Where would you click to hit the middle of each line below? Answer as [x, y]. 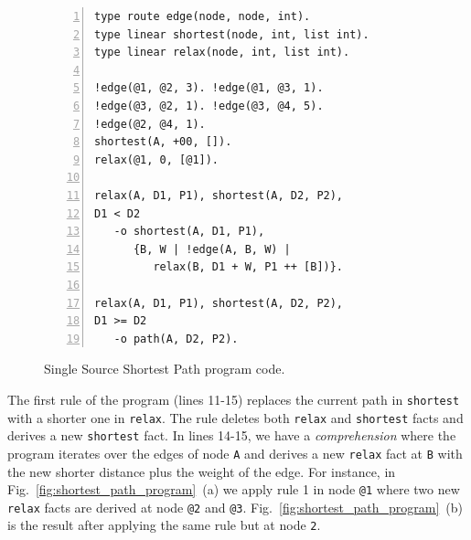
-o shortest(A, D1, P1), [189, 232]
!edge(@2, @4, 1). [150, 124]
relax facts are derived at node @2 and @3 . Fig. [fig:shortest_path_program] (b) [235, 507]
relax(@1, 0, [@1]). [157, 159]
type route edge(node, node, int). [203, 16]
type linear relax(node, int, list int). [222, 53]
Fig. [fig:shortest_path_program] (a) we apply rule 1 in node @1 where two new [234, 489]
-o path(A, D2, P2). [176, 339]
